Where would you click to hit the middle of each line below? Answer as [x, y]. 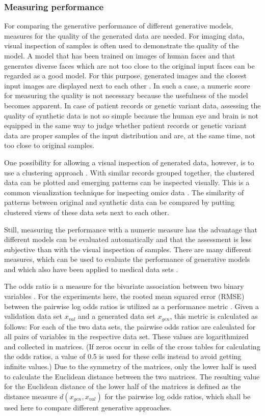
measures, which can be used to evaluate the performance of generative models [127, 259]
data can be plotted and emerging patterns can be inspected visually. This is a [127, 182]
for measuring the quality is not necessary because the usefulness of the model [126, 95]
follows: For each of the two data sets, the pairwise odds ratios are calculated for [130, 326]
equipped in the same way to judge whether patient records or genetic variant [125, 125]
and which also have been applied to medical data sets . [91, 269]
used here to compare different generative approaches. [88, 407]
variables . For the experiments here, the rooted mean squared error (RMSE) [124, 296]
